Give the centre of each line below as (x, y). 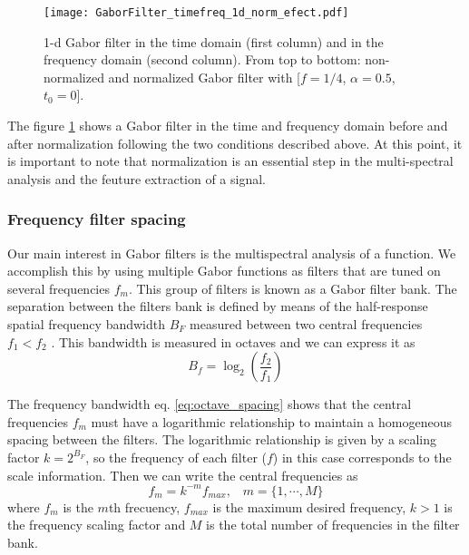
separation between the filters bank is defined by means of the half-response (218, 306)
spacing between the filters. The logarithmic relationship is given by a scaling (222, 439)
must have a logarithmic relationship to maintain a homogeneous (271, 421)
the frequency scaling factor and (97, 525)
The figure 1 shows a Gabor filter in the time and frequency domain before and (228, 126)
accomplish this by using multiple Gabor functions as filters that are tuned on (224, 271)
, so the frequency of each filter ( (176, 457)
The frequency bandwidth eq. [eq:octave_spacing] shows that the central (210, 404)
